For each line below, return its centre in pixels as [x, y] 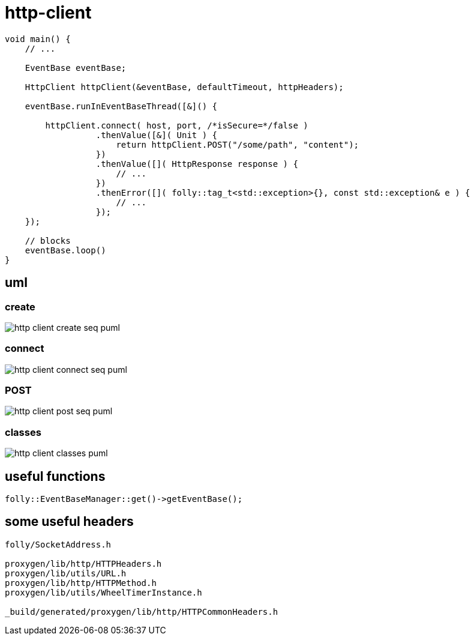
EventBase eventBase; [76, 68]
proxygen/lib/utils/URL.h [66, 573]
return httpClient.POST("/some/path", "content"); [238, 144]
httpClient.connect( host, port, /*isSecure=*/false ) [177, 125]
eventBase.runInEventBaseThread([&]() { [121, 106]
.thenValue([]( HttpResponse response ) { [197, 164]
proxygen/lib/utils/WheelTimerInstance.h [103, 592]
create [20, 306]
